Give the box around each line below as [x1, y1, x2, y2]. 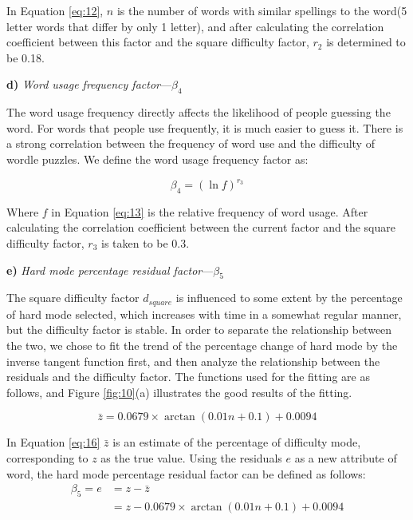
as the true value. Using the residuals [100, 450, 282, 466]
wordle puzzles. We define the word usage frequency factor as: [6, 150, 309, 167]
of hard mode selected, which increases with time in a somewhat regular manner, [6, 305, 402, 322]
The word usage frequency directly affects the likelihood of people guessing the [6, 104, 391, 121]
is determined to [326, 34, 406, 50]
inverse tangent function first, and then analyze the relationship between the [6, 352, 380, 369]
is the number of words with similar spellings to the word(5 [116, 2, 407, 18]
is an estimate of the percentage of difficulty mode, [112, 434, 361, 451]
